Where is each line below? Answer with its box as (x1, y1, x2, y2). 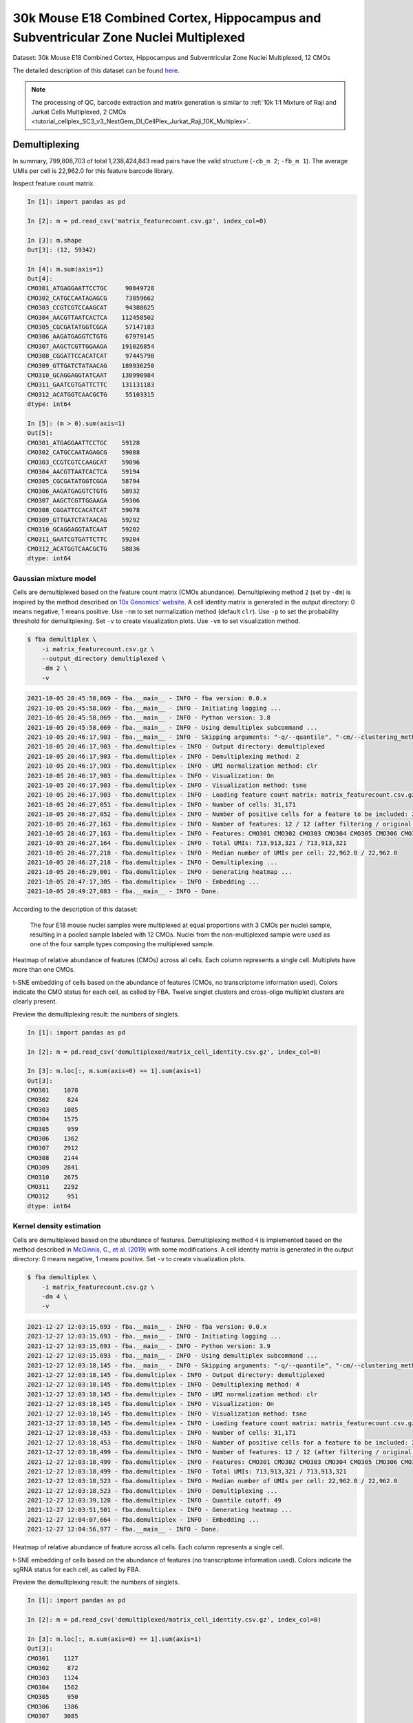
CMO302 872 (27, 1664, 78, 1672)
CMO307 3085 (27, 1713, 78, 1720)
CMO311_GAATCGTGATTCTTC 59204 (27, 535, 140, 543)
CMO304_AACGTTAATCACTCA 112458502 (27, 314, 155, 321)
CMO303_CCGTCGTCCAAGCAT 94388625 (27, 304, 155, 312)
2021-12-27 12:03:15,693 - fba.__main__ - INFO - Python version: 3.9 (27, 1342, 271, 1350)
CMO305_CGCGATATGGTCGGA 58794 (27, 478, 140, 485)
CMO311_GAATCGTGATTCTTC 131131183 (27, 381, 155, 389)
